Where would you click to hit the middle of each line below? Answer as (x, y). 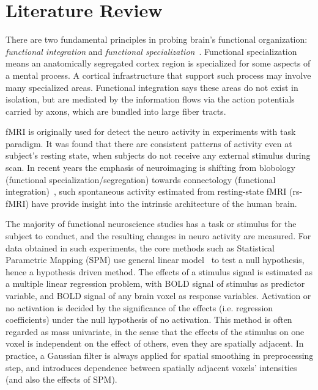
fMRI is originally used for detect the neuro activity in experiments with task (151, 132)
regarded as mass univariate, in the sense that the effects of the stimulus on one (155, 331)
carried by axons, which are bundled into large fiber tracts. (116, 111)
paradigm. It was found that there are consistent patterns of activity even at (149, 143)
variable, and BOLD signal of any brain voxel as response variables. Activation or (158, 295)
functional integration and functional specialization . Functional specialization (151, 51)
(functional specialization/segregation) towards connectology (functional (141, 179)
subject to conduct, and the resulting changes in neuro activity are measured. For (158, 236)
